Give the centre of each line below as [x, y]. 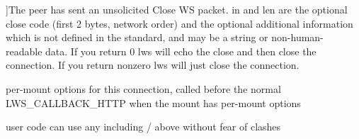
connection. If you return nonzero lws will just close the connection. [153, 65]
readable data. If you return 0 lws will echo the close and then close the [161, 51]
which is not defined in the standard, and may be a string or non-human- [165, 37]
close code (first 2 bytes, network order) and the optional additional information [179, 23]
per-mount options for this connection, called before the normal [143, 88]
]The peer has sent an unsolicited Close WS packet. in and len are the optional [177, 9]
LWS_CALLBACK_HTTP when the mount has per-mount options [153, 102]
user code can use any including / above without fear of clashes [143, 127]
